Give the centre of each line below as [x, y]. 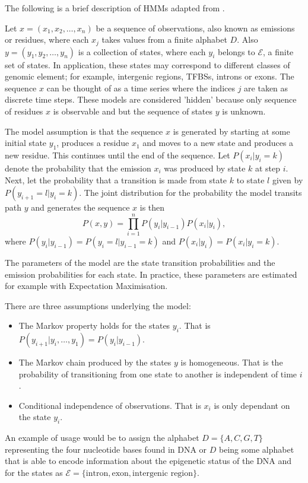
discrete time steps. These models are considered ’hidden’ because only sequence [151, 99]
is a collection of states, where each [142, 51]
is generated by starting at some [231, 131]
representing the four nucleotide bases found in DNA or [106, 449]
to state [250, 179]
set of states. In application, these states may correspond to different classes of [147, 64]
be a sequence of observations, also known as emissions [195, 28]
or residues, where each [47, 39]
